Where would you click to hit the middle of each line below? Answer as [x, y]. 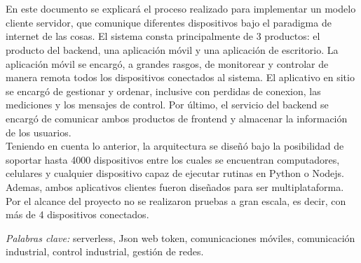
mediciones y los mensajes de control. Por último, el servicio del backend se [167, 105]
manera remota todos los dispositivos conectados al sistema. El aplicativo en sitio [180, 77]
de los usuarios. [39, 132]
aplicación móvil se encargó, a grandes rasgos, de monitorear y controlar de [167, 63]
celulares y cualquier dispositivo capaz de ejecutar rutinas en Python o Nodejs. [175, 173]
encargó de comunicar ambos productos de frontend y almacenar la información [177, 118]
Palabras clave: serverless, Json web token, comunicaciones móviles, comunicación [180, 237]
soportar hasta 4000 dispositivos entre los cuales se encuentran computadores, [173, 159]
